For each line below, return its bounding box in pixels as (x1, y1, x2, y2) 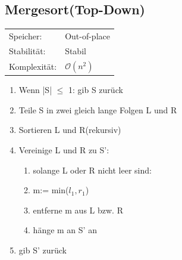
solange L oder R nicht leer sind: (33, 163, 152, 176)
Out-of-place (65, 29, 110, 42)
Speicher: (9, 29, 42, 42)
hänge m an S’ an (33, 224, 97, 236)
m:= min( (33, 184, 69, 196)
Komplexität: (9, 60, 57, 72)
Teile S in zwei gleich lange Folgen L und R (18, 103, 177, 116)
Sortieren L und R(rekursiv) (18, 123, 121, 136)
